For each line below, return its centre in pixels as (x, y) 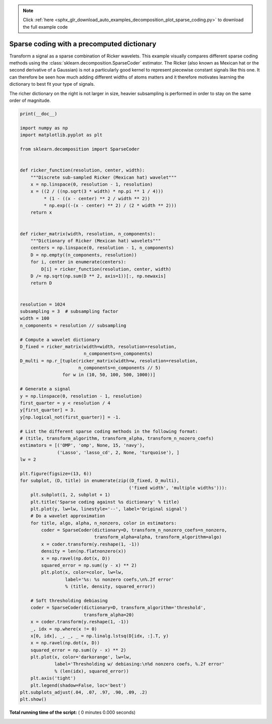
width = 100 (35, 318)
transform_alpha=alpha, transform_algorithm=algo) (158, 537)
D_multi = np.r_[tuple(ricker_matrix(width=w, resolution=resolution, (109, 361)
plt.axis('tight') (53, 678)
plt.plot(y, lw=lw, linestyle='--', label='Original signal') (109, 509)
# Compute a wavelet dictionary (60, 340)
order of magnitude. (30, 100)
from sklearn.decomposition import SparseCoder (80, 149)
